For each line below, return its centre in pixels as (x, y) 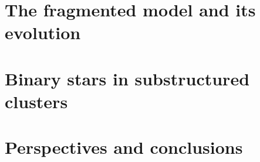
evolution (43, 32)
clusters (36, 101)
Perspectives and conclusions (124, 147)
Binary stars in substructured (127, 78)
